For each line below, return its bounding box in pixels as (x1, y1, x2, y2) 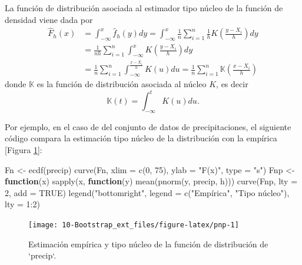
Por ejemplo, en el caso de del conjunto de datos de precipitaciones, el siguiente (5, 120, 291, 132)
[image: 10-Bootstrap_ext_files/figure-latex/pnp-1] (28, 221, 239, 230)
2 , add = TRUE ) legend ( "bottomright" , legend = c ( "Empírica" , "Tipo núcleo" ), (5, 186, 290, 198)
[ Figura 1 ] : (5, 144, 42, 156)
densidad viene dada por (5, 13, 93, 25)
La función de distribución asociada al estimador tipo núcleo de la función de (5, 2, 283, 14)
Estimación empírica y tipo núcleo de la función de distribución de (28, 237, 268, 250)
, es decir (216, 78, 248, 90)
